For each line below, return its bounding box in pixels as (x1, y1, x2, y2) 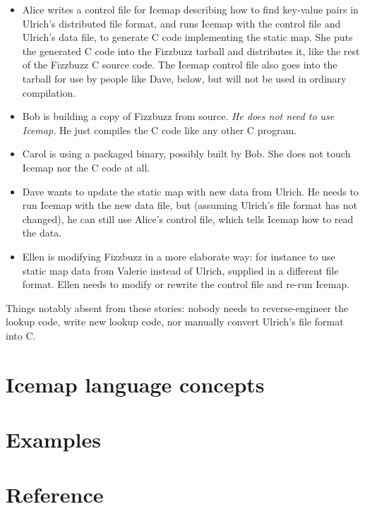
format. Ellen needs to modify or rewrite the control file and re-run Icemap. (22, 277, 350, 292)
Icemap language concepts (6, 369, 265, 398)
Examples (6, 425, 101, 454)
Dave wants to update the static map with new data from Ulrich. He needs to (22, 184, 359, 198)
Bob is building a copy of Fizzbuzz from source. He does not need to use (22, 109, 335, 124)
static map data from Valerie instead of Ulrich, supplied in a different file (22, 263, 339, 277)
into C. (6, 328, 36, 342)
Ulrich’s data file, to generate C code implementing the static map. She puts (22, 30, 353, 44)
